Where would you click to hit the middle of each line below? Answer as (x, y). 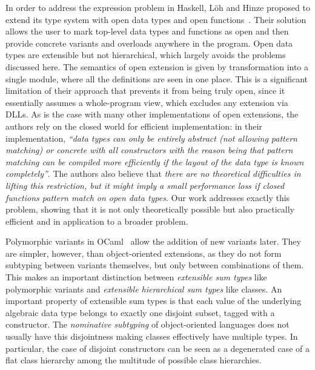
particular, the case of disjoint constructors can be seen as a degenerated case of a (157, 348)
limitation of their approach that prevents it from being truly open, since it (145, 91)
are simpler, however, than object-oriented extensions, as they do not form (144, 253)
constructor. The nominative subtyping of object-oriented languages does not (148, 324)
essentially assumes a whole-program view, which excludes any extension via (147, 102)
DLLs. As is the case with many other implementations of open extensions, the (152, 114)
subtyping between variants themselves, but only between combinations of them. (155, 265)
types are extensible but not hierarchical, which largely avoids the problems (146, 55)
